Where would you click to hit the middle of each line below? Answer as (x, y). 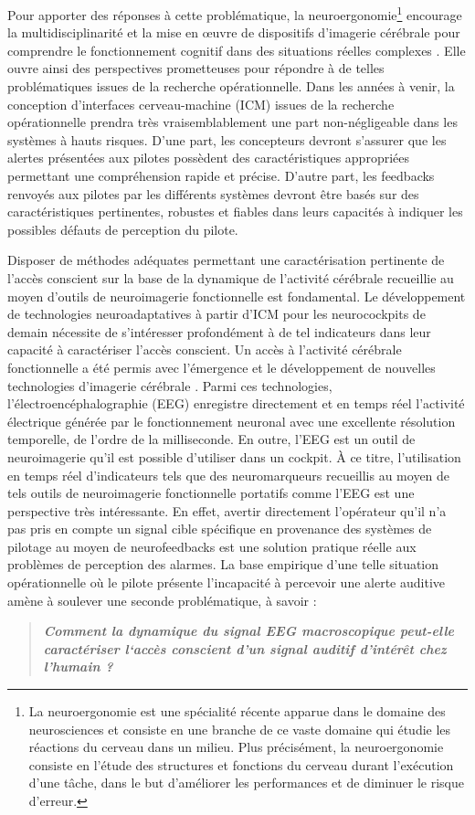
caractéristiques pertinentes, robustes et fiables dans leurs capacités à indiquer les (235, 212)
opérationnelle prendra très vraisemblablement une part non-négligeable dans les (232, 122)
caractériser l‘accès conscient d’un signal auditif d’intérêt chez (245, 648)
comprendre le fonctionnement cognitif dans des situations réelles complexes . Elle (237, 50)
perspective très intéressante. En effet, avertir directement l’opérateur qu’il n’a (227, 510)
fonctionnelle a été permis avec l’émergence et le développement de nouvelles (222, 367)
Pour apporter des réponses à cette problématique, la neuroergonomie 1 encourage (235, 13)
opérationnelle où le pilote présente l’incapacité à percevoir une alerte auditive (226, 582)
